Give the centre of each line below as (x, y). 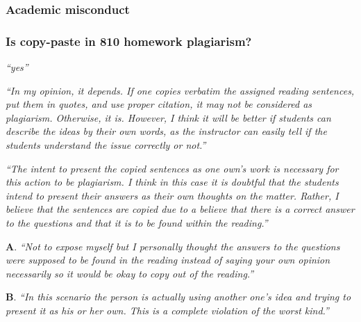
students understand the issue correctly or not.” (106, 145)
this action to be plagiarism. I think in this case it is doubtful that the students (172, 182)
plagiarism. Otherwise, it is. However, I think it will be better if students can (168, 117)
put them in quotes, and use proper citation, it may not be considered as (159, 104)
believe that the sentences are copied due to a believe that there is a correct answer (180, 209)
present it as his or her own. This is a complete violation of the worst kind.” (167, 310)
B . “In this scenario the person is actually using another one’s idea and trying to (178, 297)
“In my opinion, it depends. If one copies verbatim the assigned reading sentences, (180, 90)
